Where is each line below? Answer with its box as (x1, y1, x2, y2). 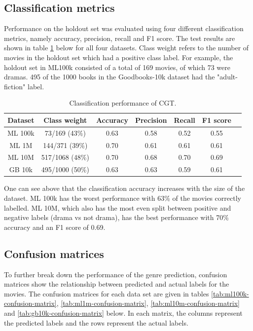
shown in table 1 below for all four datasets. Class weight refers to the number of (4, 42, 249, 53)
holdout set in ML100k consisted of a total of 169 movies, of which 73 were (4, 62, 231, 72)
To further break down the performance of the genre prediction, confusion (4, 269, 227, 279)
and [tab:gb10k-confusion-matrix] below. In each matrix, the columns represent (4, 307, 243, 318)
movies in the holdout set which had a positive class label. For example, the (4, 52, 233, 62)
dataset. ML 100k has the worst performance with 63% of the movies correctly (4, 193, 241, 203)
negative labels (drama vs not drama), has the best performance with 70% (4, 212, 229, 222)
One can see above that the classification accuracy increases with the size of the (4, 183, 245, 193)
